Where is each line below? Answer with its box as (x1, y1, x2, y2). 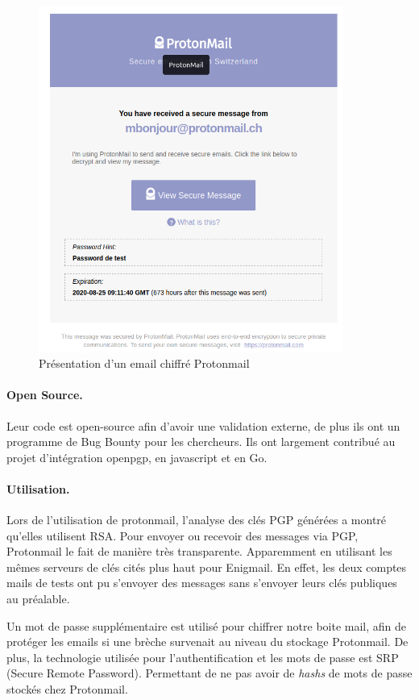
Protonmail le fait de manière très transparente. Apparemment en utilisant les (6, 543, 392, 560)
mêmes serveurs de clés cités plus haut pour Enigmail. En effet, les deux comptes (6, 558, 407, 575)
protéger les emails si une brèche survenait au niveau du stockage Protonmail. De (6, 633, 409, 650)
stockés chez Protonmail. (6, 681, 128, 698)
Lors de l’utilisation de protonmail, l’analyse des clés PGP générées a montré (6, 511, 387, 528)
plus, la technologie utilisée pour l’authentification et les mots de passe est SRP (6, 648, 399, 665)
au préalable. (6, 590, 70, 607)
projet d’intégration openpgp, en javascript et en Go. (6, 448, 268, 465)
